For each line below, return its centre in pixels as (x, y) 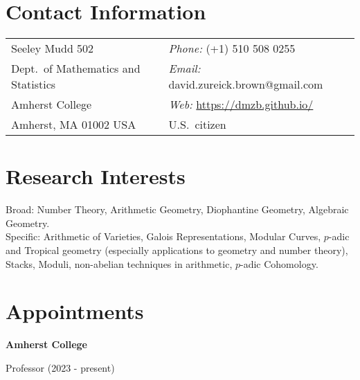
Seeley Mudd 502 (53, 48)
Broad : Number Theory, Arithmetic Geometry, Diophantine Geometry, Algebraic (177, 209)
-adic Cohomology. (279, 263)
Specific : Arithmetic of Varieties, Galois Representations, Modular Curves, (163, 236)
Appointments (75, 311)
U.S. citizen (197, 125)
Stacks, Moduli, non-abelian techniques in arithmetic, (119, 263)
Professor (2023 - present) (60, 367)
